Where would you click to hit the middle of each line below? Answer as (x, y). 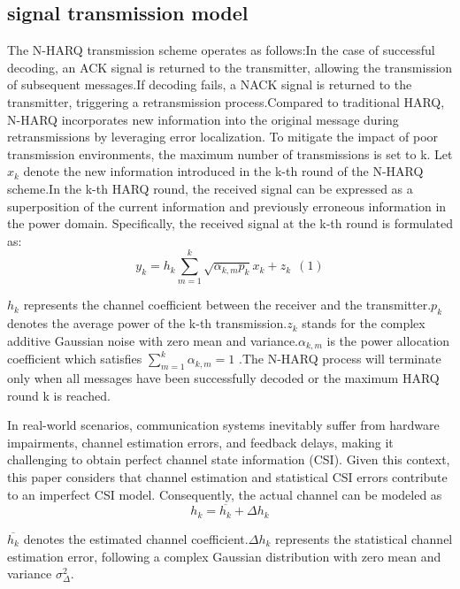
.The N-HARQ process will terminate (340, 359)
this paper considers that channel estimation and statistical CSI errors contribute (227, 477)
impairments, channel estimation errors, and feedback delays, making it (200, 442)
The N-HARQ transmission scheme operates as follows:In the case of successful (221, 50)
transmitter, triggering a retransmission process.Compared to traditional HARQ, (226, 101)
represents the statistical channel (364, 538)
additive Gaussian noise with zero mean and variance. (153, 340)
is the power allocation (388, 340)
